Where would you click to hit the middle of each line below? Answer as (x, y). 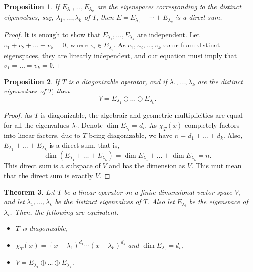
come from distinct (192, 45)
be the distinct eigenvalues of (98, 201)
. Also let (161, 201)
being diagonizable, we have (131, 135)
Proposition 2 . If (32, 81)
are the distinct (220, 81)
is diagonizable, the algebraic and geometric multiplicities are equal (142, 115)
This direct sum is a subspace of (52, 166)
